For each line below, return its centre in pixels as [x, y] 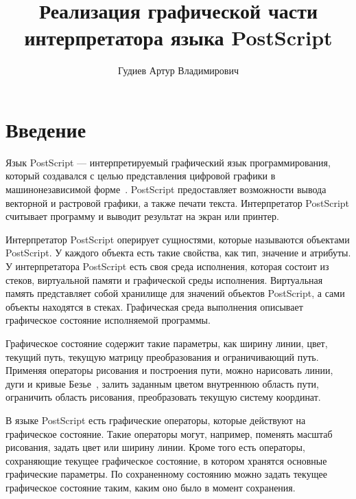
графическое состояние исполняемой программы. [108, 320]
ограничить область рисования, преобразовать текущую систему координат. [163, 397]
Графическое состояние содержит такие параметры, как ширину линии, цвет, [167, 343]
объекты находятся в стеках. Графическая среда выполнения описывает [154, 306]
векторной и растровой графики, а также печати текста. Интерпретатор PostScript [178, 202]
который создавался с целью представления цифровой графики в [141, 176]
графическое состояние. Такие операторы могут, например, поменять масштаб [169, 433]
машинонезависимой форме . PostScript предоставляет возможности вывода [166, 189]
